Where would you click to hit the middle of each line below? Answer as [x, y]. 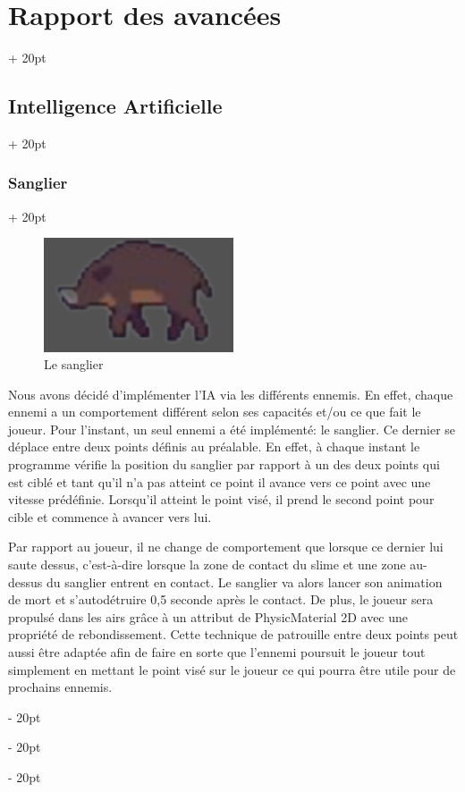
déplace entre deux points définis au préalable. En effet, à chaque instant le [214, 447]
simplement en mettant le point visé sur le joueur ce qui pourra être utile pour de [232, 669]
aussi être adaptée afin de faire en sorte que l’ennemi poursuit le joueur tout [217, 652]
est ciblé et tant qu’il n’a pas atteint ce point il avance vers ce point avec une [220, 481]
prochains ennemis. [60, 687]
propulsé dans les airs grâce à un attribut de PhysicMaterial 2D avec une [208, 616]
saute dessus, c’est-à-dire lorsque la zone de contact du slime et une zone [207, 565]
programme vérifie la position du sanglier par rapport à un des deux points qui [224, 464]
